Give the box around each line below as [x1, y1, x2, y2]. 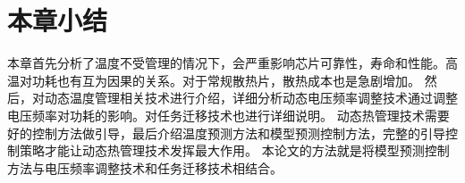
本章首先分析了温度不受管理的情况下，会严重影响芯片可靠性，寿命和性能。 [7, 54, 445, 72]
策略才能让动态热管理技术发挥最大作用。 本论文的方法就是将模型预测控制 [19, 141, 450, 160]
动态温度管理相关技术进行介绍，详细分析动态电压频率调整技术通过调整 [44, 88, 458, 107]
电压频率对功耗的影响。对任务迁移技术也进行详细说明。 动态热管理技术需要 [7, 105, 450, 124]
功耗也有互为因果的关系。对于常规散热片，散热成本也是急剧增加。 [31, 71, 420, 89]
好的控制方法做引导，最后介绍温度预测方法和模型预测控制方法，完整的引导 [7, 123, 445, 142]
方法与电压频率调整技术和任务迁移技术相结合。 [7, 158, 283, 177]
